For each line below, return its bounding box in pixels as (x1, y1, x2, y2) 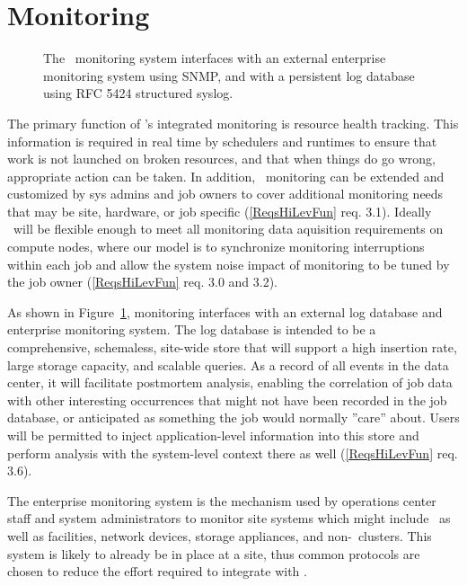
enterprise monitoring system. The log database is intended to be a (7, 320, 376, 339)
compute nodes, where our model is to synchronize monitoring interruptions (7, 237, 425, 256)
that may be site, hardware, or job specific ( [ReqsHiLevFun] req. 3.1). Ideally (7, 201, 432, 220)
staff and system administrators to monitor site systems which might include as (7, 509, 451, 528)
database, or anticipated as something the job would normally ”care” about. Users (7, 408, 460, 427)
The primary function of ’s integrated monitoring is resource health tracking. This (7, 113, 459, 132)
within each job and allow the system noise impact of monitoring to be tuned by (7, 254, 450, 273)
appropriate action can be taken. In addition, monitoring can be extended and (7, 166, 445, 185)
